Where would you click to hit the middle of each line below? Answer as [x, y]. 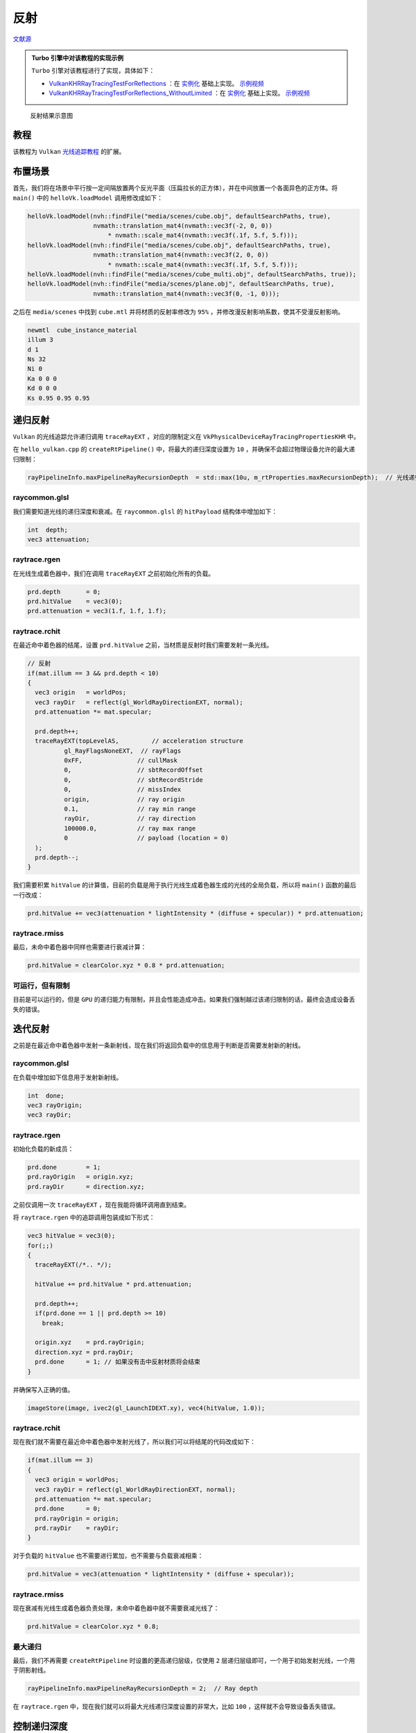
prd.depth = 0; [64, 592]
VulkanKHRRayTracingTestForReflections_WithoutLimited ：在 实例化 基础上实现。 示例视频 [179, 93]
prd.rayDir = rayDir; [77, 1528]
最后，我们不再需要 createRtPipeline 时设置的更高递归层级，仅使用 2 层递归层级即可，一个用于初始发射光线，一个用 [184, 1660]
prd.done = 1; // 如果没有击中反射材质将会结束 [118, 1362]
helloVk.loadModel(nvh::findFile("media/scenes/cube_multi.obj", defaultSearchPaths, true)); [192, 275]
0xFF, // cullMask [121, 760]
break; [53, 1323]
